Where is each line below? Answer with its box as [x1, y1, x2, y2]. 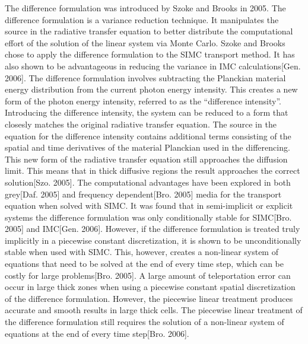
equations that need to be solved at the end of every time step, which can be [5, 257, 284, 270]
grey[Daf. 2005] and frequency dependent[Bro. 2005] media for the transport [5, 187, 282, 200]
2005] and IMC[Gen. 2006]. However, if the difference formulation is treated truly [5, 222, 300, 235]
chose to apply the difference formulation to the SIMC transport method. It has [5, 48, 295, 60]
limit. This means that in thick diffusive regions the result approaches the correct [5, 164, 300, 177]
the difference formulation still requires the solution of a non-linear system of [5, 316, 284, 328]
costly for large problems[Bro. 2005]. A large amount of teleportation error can [5, 269, 291, 281]
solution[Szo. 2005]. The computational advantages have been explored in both [5, 176, 291, 188]
